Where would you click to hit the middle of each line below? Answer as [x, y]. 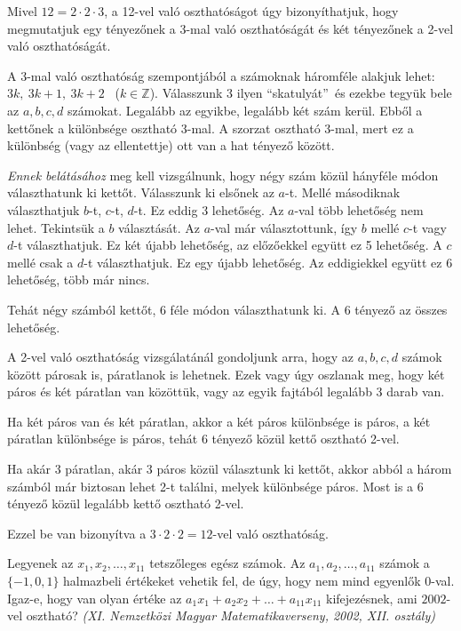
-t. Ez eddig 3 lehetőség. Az [209, 209]
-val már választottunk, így [284, 227]
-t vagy [428, 227]
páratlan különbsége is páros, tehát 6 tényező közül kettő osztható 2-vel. [203, 439]
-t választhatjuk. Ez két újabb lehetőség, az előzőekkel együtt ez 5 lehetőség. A [228, 245]
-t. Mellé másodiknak [342, 192]
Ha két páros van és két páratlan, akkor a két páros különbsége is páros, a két [219, 421]
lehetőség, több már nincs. [79, 280]
